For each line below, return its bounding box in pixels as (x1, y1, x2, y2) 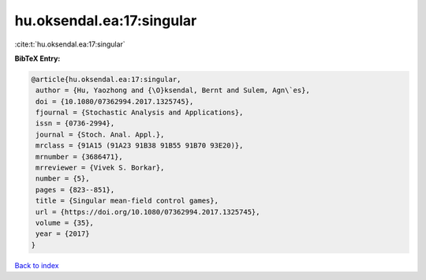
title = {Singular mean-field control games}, (35, 196, 219, 205)
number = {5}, (35, 174, 90, 183)
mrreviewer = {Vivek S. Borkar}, (35, 163, 165, 173)
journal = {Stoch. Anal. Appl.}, (35, 130, 165, 139)
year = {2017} (35, 230, 90, 238)
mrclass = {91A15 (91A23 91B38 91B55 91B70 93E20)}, (35, 141, 244, 150)
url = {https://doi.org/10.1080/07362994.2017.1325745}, (35, 207, 260, 216)
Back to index (14, 260, 59, 270)
